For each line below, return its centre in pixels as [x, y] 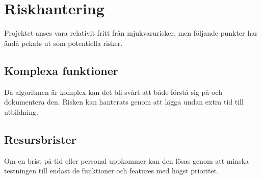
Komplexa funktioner [61, 70]
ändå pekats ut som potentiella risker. [63, 43]
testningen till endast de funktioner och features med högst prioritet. [111, 171]
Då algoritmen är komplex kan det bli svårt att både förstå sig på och [113, 92]
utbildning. [21, 111]
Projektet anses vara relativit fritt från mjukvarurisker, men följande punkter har [131, 33]
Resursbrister [40, 139]
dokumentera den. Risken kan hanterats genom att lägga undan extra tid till [124, 102]
